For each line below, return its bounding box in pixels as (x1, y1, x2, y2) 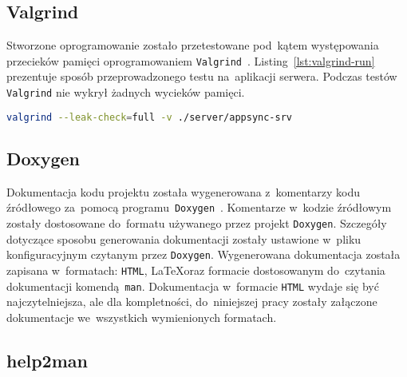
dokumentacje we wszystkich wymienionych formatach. (6, 308, 277, 325)
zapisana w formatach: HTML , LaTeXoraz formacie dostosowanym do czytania (6, 261, 385, 278)
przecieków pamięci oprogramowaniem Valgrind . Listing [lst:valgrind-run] (6, 52, 375, 69)
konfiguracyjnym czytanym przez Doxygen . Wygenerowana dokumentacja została (6, 246, 401, 263)
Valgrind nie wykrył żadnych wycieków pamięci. (6, 84, 245, 101)
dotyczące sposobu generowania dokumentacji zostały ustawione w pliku (6, 230, 362, 247)
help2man (6, 347, 88, 372)
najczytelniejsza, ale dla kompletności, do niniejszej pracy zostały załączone (6, 293, 377, 310)
